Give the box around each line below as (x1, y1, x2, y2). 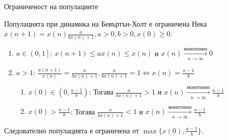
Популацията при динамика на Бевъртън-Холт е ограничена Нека (4, 18, 207, 29)
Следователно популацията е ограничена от (4, 125, 139, 135)
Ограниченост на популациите (4, 1, 98, 11)
